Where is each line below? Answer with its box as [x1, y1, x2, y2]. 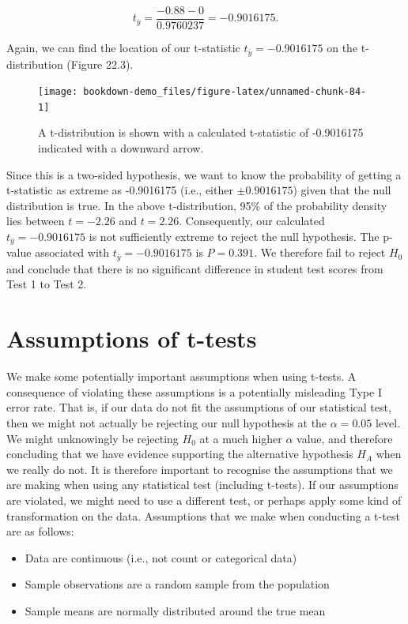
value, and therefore [297, 430, 393, 446]
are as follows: [6, 523, 74, 539]
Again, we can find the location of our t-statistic [6, 39, 240, 56]
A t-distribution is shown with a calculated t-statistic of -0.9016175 [38, 124, 364, 141]
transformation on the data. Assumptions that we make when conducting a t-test [6, 507, 400, 524]
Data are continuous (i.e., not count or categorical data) [25, 549, 297, 566]
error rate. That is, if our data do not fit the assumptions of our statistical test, [6, 399, 391, 415]
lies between [6, 212, 65, 229]
